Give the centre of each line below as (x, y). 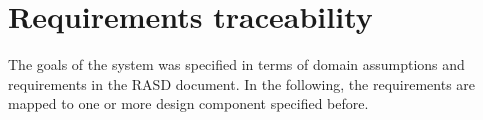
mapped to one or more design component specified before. (188, 103)
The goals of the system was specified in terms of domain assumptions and (236, 64)
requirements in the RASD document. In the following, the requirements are (242, 83)
